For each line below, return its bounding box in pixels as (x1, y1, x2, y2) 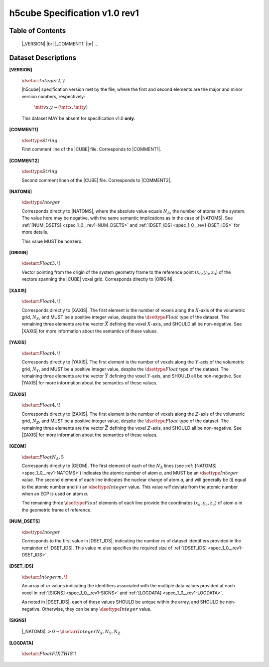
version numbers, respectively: (21, 93, 85, 99)
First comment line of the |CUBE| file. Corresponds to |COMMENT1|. (21, 146, 161, 152)
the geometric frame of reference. (21, 506, 92, 513)
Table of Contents (9, 26, 66, 35)
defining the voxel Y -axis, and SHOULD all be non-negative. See (109, 373, 242, 379)
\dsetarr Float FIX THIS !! (21, 651, 77, 657)
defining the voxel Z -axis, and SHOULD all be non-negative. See (109, 425, 242, 431)
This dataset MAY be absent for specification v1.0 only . (21, 115, 135, 121)
